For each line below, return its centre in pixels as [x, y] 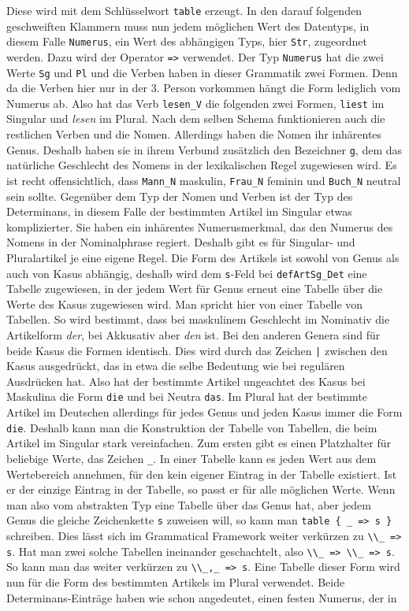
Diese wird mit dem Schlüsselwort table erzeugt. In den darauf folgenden [184, 10]
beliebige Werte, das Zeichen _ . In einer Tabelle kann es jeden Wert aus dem [191, 458]
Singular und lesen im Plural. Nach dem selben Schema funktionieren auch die [196, 118]
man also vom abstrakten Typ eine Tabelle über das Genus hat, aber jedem [189, 504]
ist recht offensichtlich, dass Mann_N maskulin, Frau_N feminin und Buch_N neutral [204, 180]
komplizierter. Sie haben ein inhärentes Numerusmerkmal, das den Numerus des [200, 226]
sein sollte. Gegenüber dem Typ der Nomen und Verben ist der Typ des [180, 196]
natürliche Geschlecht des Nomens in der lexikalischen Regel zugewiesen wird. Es [202, 165]
